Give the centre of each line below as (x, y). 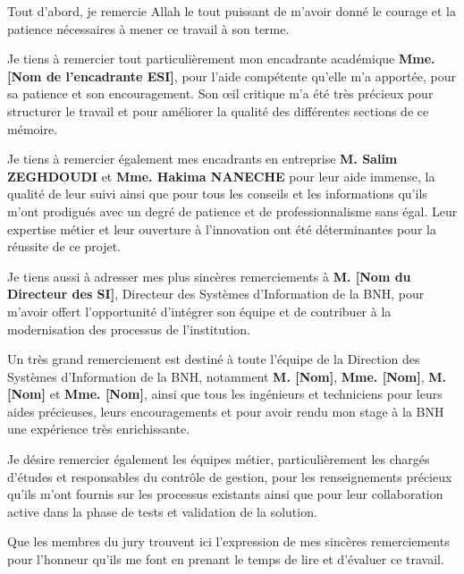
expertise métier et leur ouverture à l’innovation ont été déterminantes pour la (222, 228)
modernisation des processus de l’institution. (129, 329)
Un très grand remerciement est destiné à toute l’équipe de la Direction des (214, 359)
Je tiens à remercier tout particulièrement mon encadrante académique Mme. (221, 59)
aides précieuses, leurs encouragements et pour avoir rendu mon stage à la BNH (226, 411)
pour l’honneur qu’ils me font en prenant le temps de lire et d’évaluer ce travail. (226, 559)
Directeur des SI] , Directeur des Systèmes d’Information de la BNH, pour (216, 294)
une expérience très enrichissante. (99, 429)
